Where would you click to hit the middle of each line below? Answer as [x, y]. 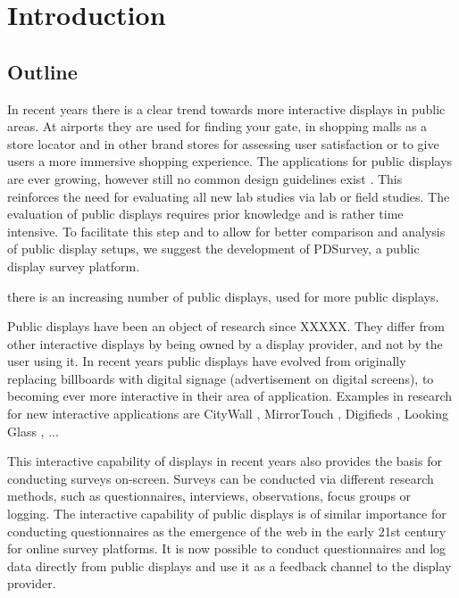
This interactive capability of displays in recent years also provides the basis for [225, 461]
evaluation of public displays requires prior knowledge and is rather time [205, 214]
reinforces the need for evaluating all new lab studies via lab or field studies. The [229, 196]
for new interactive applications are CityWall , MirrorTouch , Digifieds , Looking [228, 414]
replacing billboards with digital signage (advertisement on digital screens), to [221, 378]
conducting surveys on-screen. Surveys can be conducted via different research [221, 478]
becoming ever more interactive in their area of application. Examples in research [229, 396]
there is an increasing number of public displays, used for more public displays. [223, 296]
